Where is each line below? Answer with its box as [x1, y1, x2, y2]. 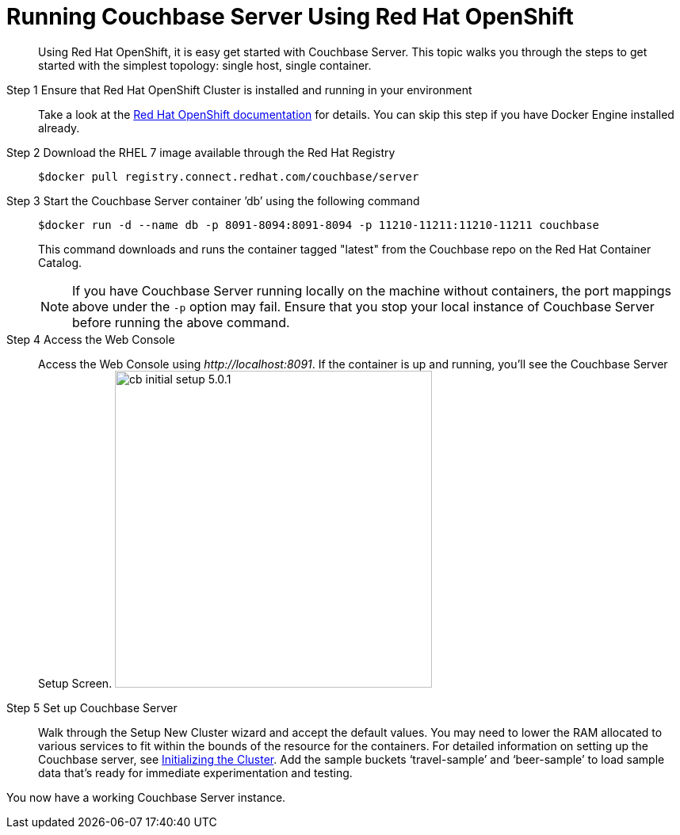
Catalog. [38, 255, 82, 269]
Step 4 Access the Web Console [6, 332, 175, 346]
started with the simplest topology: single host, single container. [38, 58, 372, 72]
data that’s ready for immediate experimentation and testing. [38, 765, 353, 780]
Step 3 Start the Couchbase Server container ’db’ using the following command [6, 193, 420, 208]
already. [38, 120, 80, 135]
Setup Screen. [38, 676, 113, 690]
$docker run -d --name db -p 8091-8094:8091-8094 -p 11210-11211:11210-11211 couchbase [38, 218, 600, 231]
